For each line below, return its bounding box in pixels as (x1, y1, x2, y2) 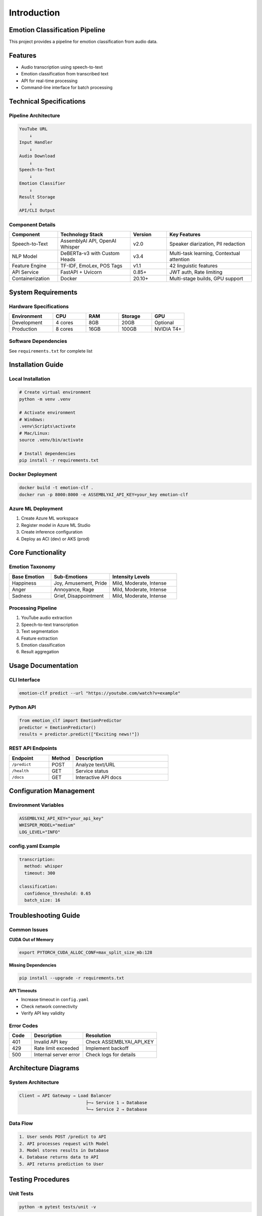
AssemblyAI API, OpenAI (60, 237, 116, 244)
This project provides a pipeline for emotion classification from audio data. (9, 39, 158, 45)
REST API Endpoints (9, 745, 57, 751)
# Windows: (19, 416, 45, 422)
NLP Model (12, 253, 37, 260)
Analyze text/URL (75, 761, 115, 768)
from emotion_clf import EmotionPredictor (19, 718, 122, 723)
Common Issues (9, 927, 49, 933)
